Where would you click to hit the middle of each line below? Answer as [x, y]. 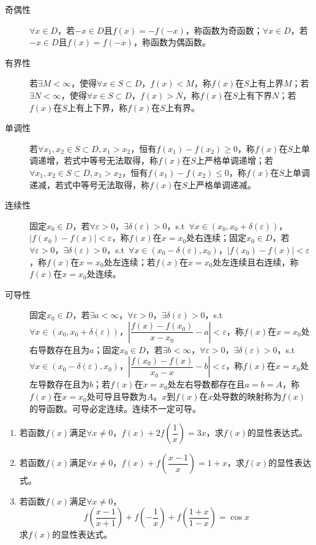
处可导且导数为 [117, 396]
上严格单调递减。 [221, 184]
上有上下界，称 [97, 107]
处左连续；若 [130, 261]
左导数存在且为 [59, 384]
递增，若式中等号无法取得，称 [98, 160]
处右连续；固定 [216, 238]
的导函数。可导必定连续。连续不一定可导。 [115, 408]
